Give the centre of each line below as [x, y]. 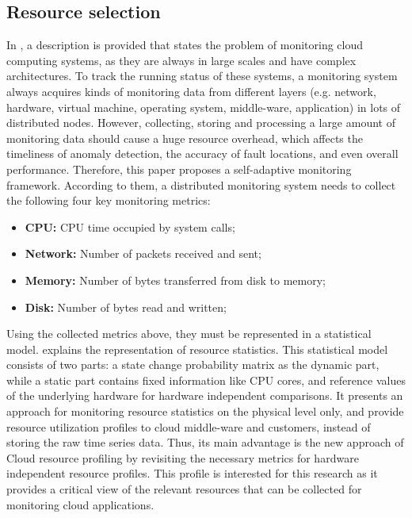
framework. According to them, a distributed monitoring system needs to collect [201, 184]
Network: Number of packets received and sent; [143, 253]
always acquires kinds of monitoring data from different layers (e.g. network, [191, 91]
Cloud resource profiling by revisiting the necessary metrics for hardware [183, 457]
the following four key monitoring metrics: [109, 200]
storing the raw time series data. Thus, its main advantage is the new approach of [205, 442]
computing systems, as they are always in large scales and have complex [181, 60]
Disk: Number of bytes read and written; [126, 307]
